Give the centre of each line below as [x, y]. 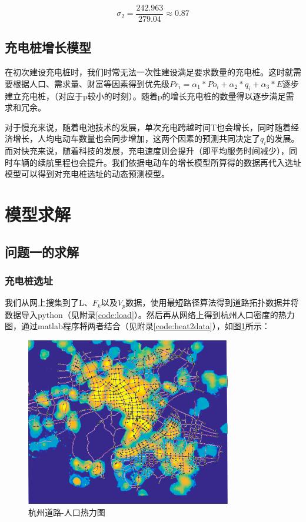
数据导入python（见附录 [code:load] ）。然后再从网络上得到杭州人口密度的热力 [150, 314]
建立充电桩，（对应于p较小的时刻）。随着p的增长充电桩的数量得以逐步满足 [145, 96]
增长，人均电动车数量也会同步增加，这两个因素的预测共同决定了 [136, 138]
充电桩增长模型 [48, 47]
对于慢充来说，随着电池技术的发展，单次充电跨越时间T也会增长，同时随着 [148, 127]
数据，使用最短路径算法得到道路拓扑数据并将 [212, 302]
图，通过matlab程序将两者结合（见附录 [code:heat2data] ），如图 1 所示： [137, 326]
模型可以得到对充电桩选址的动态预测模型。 [87, 174]
